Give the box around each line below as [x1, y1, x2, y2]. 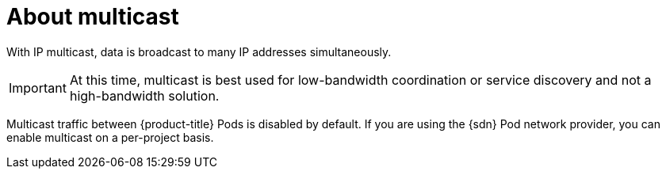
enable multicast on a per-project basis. [6, 130, 214, 144]
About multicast [6, 3, 179, 30]
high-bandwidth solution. [69, 87, 220, 104]
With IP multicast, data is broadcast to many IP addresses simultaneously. [6, 44, 392, 59]
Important [9, 79, 67, 96]
